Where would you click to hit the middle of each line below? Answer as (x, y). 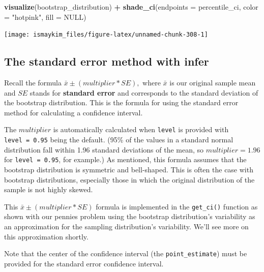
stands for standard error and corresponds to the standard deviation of (144, 92)
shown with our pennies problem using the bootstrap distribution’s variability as (130, 216)
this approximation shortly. (46, 236)
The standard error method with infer (107, 61)
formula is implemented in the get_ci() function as (177, 206)
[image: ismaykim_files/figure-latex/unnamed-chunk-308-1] (106, 35)
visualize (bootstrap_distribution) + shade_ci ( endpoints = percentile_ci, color (131, 7)
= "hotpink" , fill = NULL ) (45, 17)
